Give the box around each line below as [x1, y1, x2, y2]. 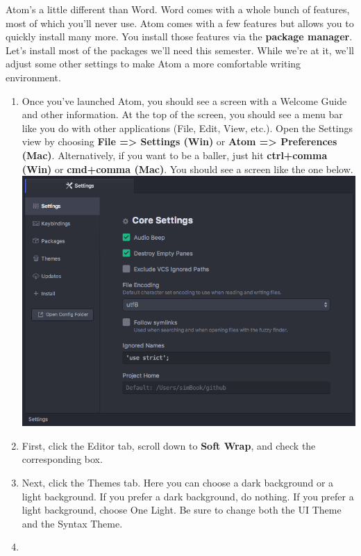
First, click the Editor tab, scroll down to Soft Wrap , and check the [22, 438, 316, 452]
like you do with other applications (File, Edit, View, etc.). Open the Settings [22, 120, 353, 135]
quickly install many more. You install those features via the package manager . [6, 29, 353, 44]
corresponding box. [22, 452, 103, 466]
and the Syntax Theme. [22, 516, 123, 530]
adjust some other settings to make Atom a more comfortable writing [6, 56, 301, 71]
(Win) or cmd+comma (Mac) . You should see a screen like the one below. [22, 161, 353, 176]
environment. [6, 69, 61, 84]
